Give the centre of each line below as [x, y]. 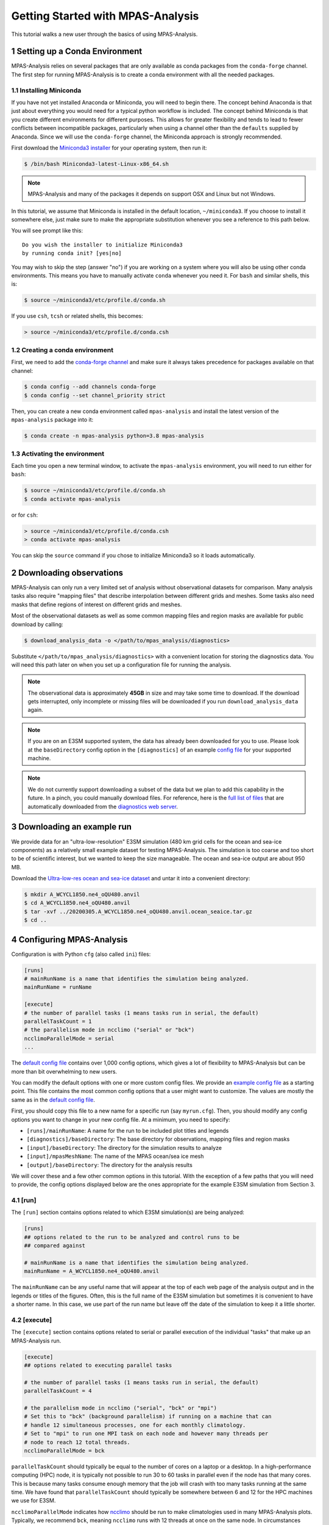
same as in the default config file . [53, 1100]
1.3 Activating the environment [58, 453]
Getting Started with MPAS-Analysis [105, 16]
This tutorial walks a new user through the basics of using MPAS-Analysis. [104, 34]
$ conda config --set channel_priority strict [95, 395]
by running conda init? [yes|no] [72, 253]
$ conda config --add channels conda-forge [90, 387]
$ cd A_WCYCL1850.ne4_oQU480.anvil [77, 903]
